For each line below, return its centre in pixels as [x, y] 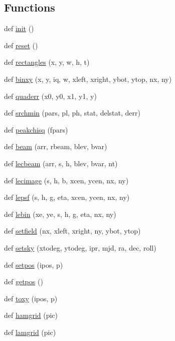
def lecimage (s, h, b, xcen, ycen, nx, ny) [66, 180]
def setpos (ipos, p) [34, 264]
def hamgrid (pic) [31, 315]
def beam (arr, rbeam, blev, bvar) [56, 146]
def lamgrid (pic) [30, 332]
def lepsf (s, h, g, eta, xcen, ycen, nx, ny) [67, 197]
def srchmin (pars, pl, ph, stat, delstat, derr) [72, 113]
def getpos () [24, 281]
